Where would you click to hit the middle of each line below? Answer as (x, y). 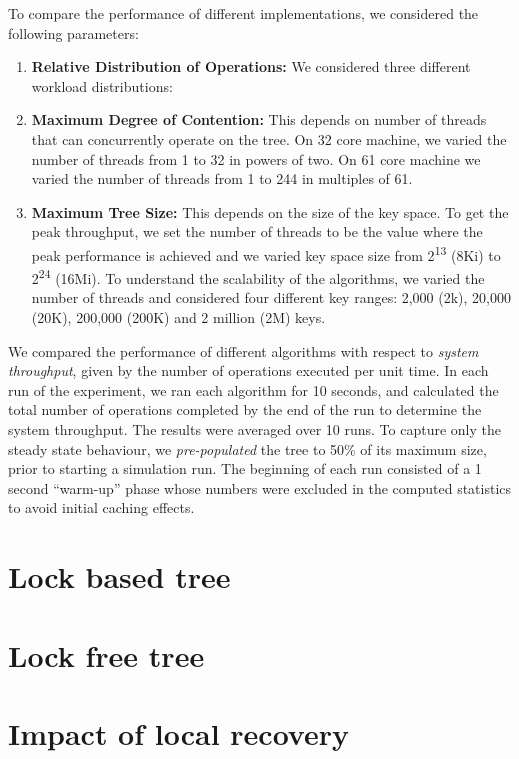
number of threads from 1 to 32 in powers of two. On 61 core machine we (256, 158)
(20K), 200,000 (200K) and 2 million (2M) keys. (178, 317)
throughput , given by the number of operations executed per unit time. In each (248, 370)
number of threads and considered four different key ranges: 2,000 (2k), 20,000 (271, 297)
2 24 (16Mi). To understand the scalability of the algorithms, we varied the (258, 276)
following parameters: (73, 32)
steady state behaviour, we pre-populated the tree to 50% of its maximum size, (247, 448)
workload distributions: (102, 85)
